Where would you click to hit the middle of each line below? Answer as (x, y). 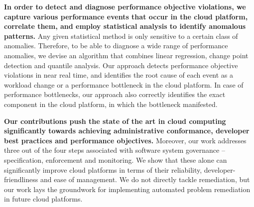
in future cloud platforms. (43, 199)
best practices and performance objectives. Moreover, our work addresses (125, 140)
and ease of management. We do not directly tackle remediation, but (145, 179)
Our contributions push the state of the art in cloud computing (115, 121)
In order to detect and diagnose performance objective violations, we (125, 6)
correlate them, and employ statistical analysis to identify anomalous (125, 26)
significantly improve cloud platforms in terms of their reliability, (103, 169)
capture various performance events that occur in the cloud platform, (126, 16)
